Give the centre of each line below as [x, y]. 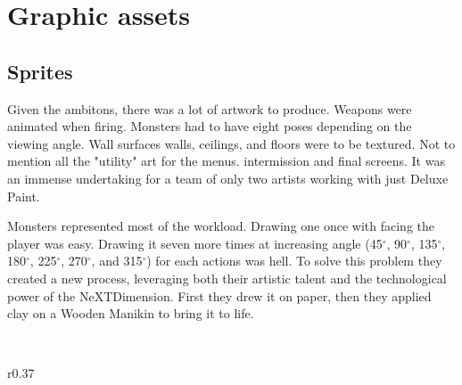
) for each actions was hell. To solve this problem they [294, 261]
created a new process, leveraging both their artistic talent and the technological [227, 278]
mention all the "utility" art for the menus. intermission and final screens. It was [226, 161]
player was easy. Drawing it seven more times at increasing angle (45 [195, 243]
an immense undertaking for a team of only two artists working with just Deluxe [228, 178]
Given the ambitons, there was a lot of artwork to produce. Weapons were [210, 108]
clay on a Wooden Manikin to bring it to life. [131, 313]
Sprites [40, 71]
